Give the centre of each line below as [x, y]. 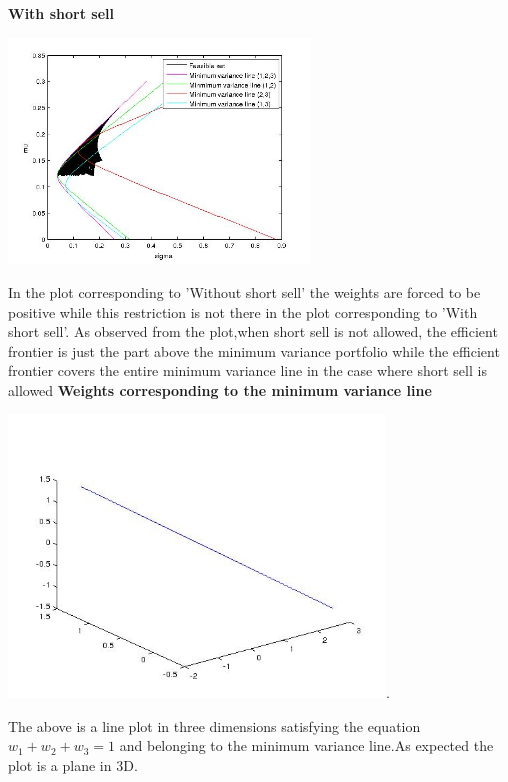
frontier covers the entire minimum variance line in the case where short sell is [247, 370]
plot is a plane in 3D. [73, 764]
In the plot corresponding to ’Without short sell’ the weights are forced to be [244, 291]
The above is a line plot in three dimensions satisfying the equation [214, 725]
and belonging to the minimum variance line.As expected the [306, 745]
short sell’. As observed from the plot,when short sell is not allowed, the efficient [253, 331]
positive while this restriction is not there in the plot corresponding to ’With [243, 311]
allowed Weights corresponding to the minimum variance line [220, 389]
